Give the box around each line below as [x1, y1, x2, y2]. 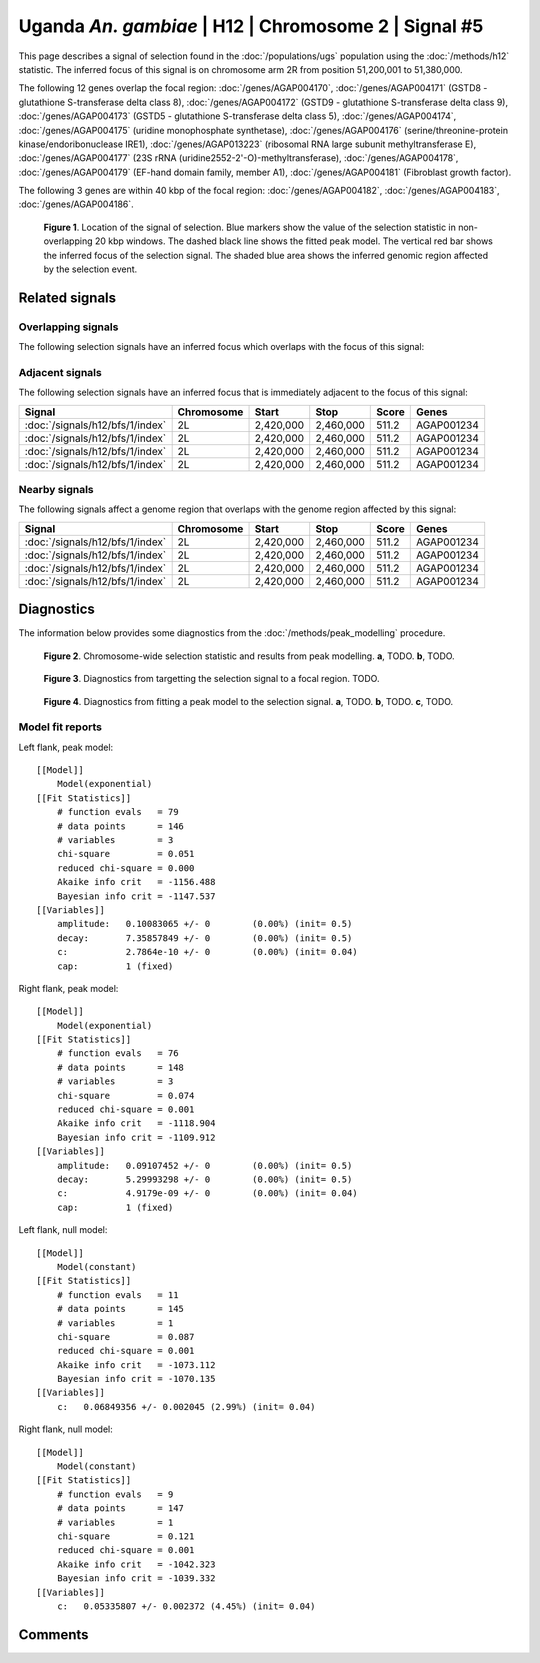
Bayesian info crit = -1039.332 [56, 1573, 216, 1584]
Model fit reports [18, 720, 102, 734]
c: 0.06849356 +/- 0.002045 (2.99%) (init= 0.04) [56, 1401, 316, 1412]
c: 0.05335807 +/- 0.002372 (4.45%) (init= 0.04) [56, 1600, 316, 1612]
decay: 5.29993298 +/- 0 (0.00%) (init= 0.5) [56, 1174, 353, 1185]
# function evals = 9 [56, 1488, 174, 1500]
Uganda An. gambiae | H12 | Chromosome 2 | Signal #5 [18, 15, 484, 37]
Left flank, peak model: [18, 741, 114, 753]
